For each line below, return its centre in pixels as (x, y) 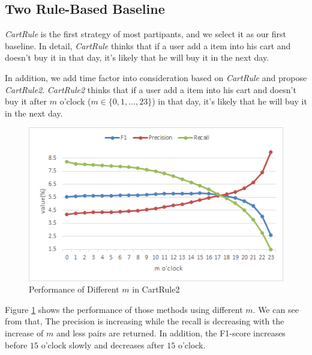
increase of (24, 333)
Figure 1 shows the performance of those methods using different (124, 309)
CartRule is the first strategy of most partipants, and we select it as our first (145, 34)
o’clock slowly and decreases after (103, 344)
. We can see (276, 309)
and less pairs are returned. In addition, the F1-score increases (171, 333)
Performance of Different (74, 289)
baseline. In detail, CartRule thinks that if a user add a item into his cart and (148, 45)
